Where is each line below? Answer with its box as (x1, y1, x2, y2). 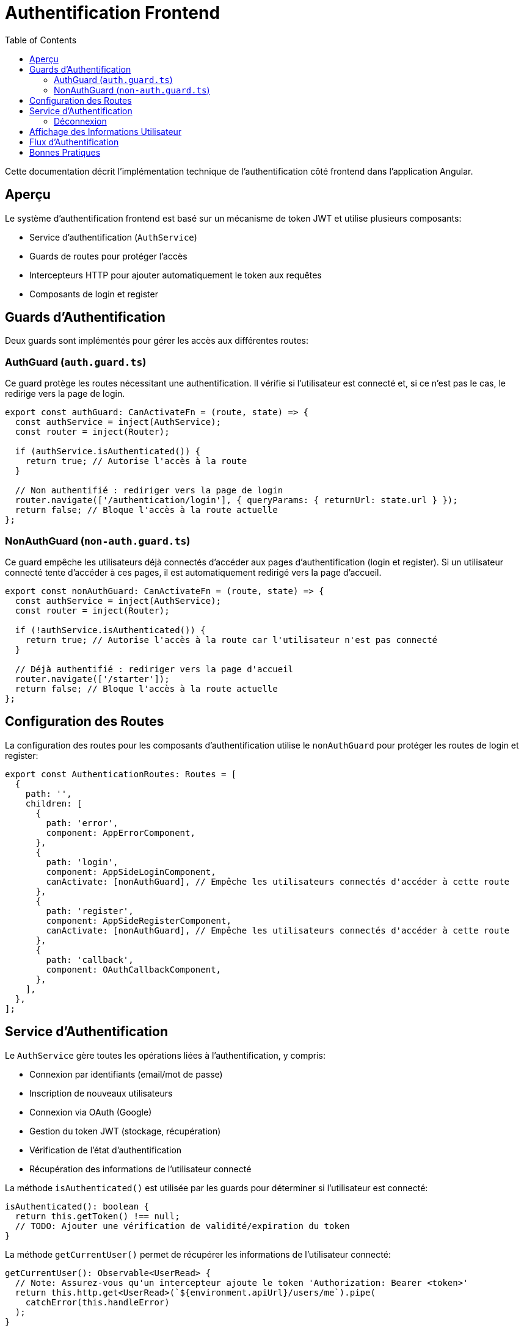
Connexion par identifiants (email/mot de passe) (29, 1068, 223, 1079)
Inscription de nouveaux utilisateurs (29, 1087, 173, 1098)
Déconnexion (54, 115, 107, 126)
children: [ (25, 798, 82, 808)
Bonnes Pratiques (29, 147, 101, 158)
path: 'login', (46, 857, 118, 867)
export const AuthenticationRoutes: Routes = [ (5, 769, 237, 779)
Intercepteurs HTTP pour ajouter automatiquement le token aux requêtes (29, 269, 322, 280)
